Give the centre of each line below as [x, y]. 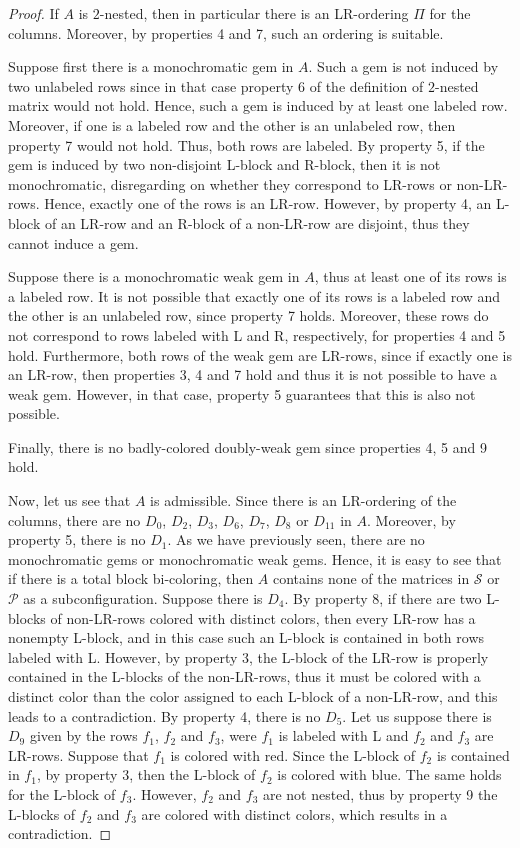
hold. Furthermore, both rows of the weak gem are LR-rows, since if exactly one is [260, 354]
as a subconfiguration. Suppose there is [143, 598]
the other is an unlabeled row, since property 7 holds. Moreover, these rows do [248, 315]
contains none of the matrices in [371, 578]
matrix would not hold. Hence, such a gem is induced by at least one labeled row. [258, 105]
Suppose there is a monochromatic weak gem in [154, 276]
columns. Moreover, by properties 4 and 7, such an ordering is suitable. [226, 32]
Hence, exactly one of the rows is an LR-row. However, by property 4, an [268, 203]
